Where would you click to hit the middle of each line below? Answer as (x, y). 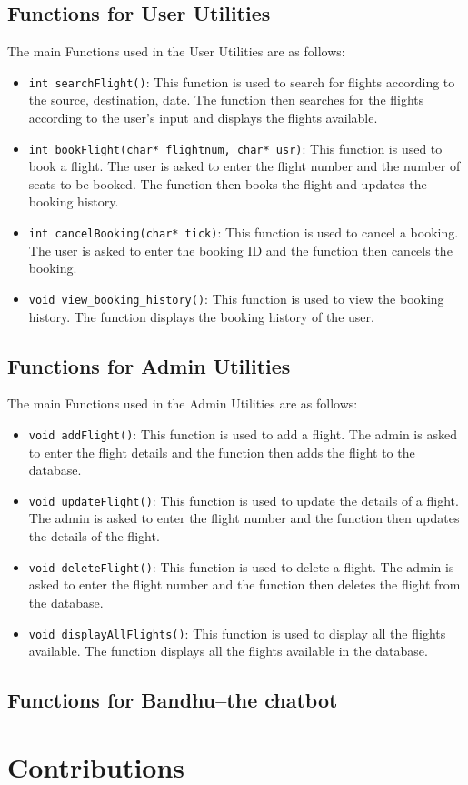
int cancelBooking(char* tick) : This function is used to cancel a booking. (244, 232)
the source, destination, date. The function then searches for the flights (226, 100)
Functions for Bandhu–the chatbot (173, 700)
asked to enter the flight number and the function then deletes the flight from (244, 584)
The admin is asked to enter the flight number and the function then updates (244, 518)
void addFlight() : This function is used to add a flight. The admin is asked (243, 433)
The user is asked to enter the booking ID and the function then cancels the (240, 250)
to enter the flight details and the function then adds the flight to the (222, 452)
